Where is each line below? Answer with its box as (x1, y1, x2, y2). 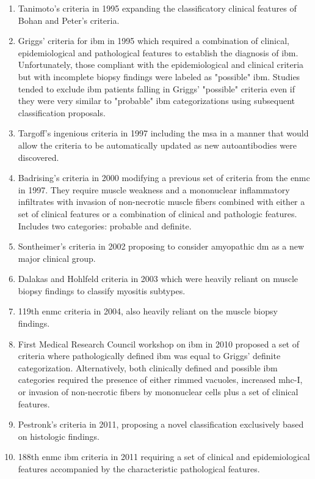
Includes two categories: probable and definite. (18, 219, 192, 232)
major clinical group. (18, 251, 96, 264)
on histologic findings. (18, 429, 100, 442)
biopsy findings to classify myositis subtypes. (18, 284, 186, 297)
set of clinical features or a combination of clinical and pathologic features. (18, 207, 297, 220)
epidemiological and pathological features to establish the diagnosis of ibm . (18, 46, 299, 59)
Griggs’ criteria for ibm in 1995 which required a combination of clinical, (18, 34, 289, 47)
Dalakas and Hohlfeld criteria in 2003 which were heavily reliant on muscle (18, 272, 299, 285)
